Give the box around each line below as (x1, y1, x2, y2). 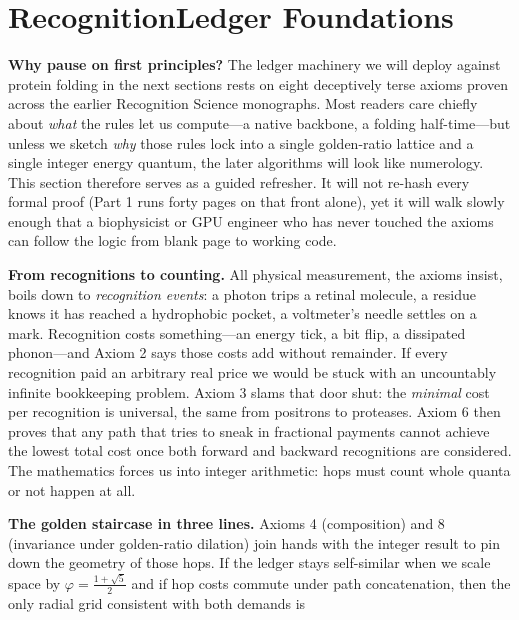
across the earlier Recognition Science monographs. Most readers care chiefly (8, 93, 478, 114)
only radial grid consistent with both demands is (8, 592, 306, 613)
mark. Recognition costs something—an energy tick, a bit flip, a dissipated (8, 322, 466, 343)
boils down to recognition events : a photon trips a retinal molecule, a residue (8, 283, 476, 304)
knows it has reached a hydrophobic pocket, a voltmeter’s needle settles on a (8, 303, 477, 324)
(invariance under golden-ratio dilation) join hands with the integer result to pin (8, 532, 500, 553)
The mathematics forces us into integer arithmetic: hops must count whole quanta (8, 460, 511, 480)
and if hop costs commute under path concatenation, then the (131, 572, 511, 593)
